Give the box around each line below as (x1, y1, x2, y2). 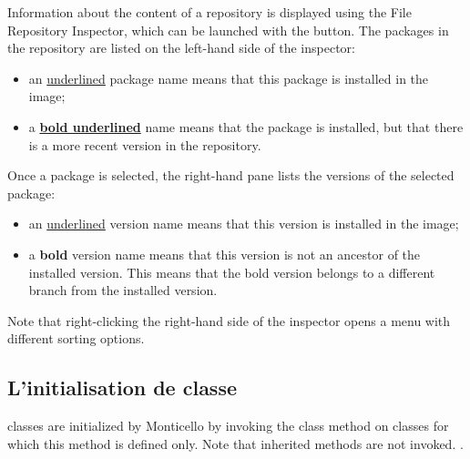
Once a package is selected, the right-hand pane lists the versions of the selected (7, 166, 455, 185)
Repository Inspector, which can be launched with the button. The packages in (7, 20, 449, 39)
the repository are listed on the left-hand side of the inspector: (7, 38, 355, 57)
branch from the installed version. (28, 280, 218, 300)
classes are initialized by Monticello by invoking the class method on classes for (7, 416, 449, 435)
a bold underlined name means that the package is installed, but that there (28, 117, 464, 136)
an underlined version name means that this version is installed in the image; (28, 214, 459, 233)
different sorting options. (7, 329, 145, 348)
